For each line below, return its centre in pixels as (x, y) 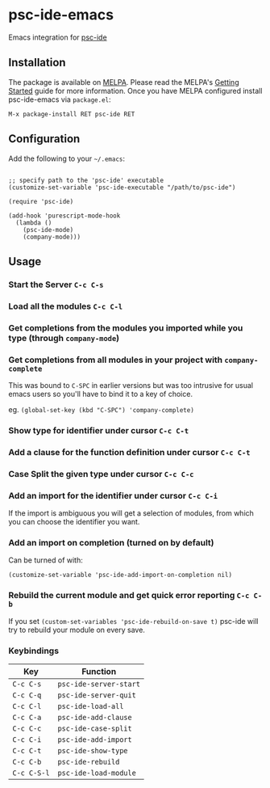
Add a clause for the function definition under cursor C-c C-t (129, 452)
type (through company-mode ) (64, 338)
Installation (37, 63)
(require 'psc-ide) (41, 201)
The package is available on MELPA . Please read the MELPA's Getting (124, 82)
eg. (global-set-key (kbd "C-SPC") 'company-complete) (102, 410)
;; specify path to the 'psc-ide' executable (86, 180)
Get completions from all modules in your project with (116, 360)
